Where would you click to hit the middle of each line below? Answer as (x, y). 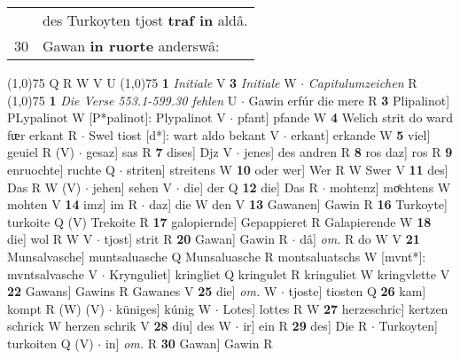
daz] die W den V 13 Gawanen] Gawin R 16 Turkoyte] (298, 204)
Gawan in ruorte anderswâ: (131, 46)
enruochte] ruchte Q (61, 169)
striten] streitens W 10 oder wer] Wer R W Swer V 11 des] (288, 169)
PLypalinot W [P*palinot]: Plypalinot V (117, 117)
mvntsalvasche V (53, 273)
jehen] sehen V (133, 187)
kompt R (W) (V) (56, 308)
